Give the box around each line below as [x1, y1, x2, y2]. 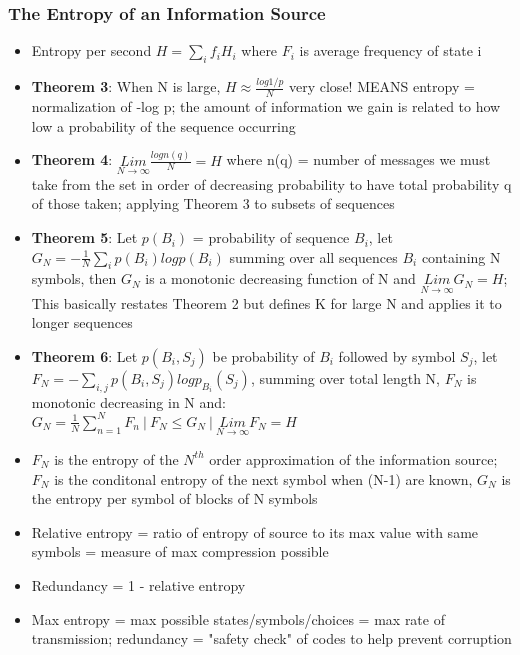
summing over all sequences [229, 246, 398, 267]
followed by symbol [338, 345, 456, 366]
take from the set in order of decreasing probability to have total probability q [31, 173, 512, 194]
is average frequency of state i [299, 40, 482, 61]
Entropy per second [31, 40, 152, 61]
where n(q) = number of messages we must [226, 149, 491, 170]
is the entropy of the [54, 448, 179, 469]
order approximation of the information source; [209, 448, 498, 469]
